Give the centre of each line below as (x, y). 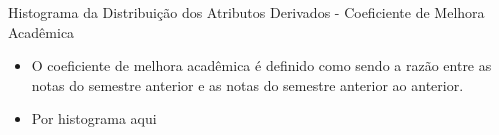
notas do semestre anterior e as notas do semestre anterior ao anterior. (247, 84)
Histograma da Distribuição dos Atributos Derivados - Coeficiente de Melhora (246, 12)
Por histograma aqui (94, 118)
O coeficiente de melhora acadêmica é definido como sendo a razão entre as (261, 65)
